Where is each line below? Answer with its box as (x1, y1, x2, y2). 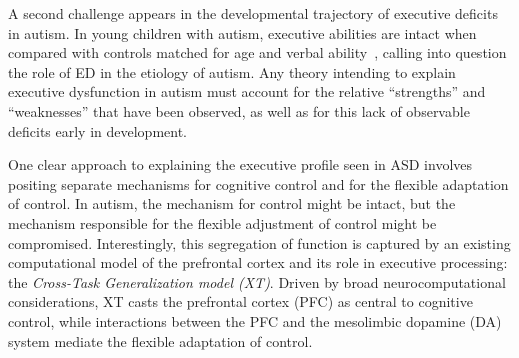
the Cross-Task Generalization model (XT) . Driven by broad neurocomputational (8, 271, 506, 292)
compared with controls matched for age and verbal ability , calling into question (8, 42, 507, 63)
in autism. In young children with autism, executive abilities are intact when (8, 22, 477, 43)
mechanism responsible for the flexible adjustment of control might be (8, 212, 437, 233)
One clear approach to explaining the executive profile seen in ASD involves (8, 154, 473, 175)
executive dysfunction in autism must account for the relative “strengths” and (8, 81, 486, 102)
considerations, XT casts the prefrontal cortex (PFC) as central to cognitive (8, 291, 473, 312)
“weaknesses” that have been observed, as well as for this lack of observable (8, 100, 470, 121)
